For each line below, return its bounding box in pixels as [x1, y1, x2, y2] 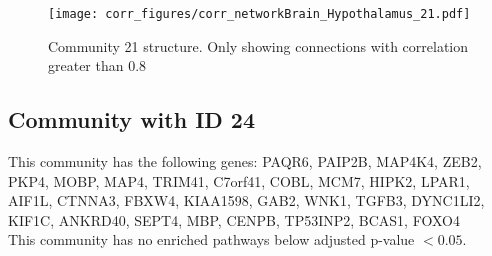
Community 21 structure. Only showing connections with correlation [48, 35, 469, 56]
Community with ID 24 [8, 104, 256, 135]
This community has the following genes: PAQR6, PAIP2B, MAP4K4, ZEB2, [8, 151, 482, 172]
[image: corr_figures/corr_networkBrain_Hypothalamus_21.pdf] [48, 7, 471, 21]
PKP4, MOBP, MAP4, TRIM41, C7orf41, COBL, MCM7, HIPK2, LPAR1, [8, 170, 470, 191]
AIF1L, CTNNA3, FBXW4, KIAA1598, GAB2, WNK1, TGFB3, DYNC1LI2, [8, 190, 485, 211]
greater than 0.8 [48, 55, 147, 76]
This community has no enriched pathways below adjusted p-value [8, 229, 415, 250]
